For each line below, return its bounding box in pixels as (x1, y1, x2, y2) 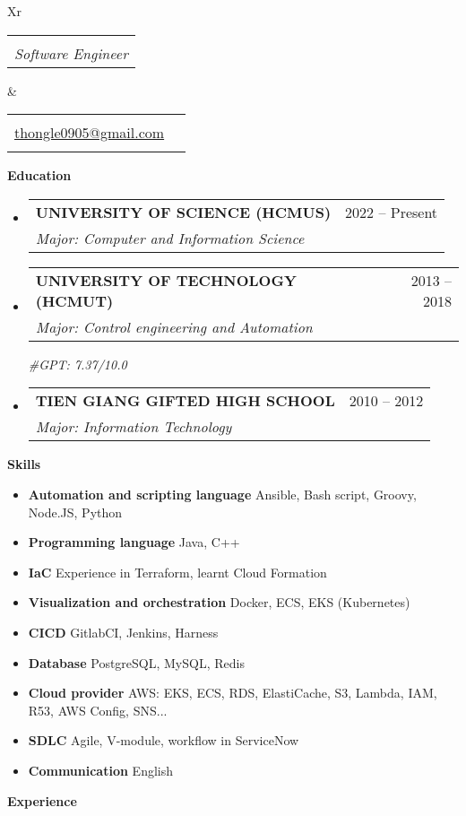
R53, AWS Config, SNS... (28, 700, 168, 719)
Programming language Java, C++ (28, 533, 240, 551)
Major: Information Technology (35, 416, 232, 438)
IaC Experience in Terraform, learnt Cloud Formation (28, 562, 327, 581)
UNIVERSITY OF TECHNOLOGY (35, 269, 297, 291)
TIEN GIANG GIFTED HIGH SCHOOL (35, 390, 335, 412)
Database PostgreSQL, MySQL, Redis (28, 653, 245, 672)
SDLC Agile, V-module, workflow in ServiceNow (28, 731, 299, 750)
